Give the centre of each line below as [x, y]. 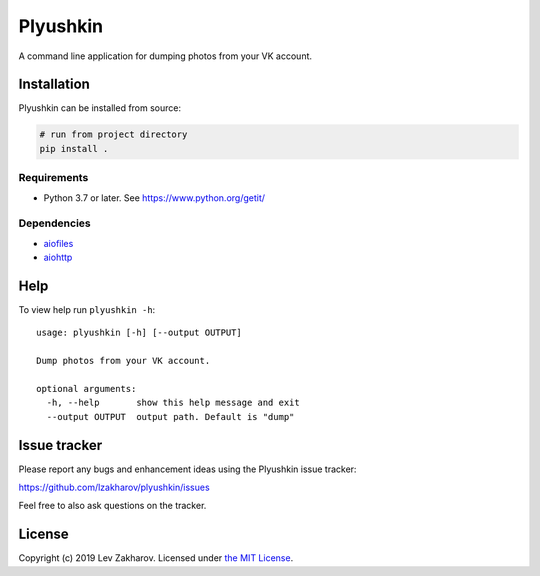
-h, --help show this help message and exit [173, 403]
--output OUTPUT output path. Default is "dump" [170, 416]
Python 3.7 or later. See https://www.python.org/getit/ [154, 197]
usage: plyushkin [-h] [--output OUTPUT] [139, 333]
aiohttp [58, 257]
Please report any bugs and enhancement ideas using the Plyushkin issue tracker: [187, 469]
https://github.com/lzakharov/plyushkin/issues [114, 487]
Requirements [53, 178]
